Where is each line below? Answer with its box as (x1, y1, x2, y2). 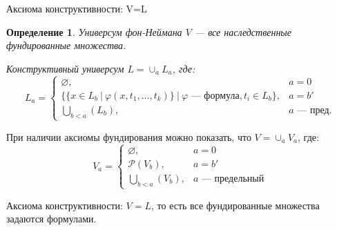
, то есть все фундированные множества (151, 198, 320, 212)
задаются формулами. (6, 211, 97, 226)
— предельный (201, 173, 264, 184)
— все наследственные (194, 24, 292, 39)
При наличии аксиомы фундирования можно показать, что (6, 129, 251, 144)
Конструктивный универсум (6, 61, 124, 75)
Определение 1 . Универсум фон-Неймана (6, 24, 182, 39)
